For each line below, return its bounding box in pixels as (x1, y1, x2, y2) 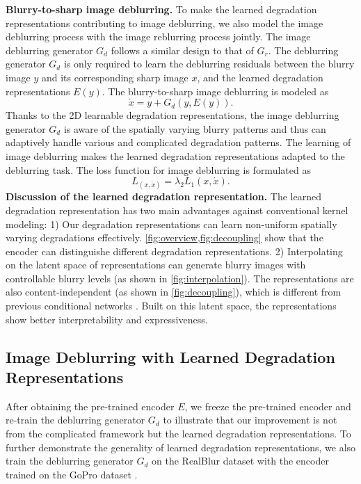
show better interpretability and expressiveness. (6, 312, 208, 326)
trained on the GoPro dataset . (6, 467, 138, 481)
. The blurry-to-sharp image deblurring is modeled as (102, 83, 329, 98)
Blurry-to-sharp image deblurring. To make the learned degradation (6, 2, 317, 16)
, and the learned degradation (197, 70, 323, 84)
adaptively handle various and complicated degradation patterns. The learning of (6, 135, 351, 150)
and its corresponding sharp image (41, 70, 188, 84)
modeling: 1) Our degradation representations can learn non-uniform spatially (6, 216, 337, 231)
